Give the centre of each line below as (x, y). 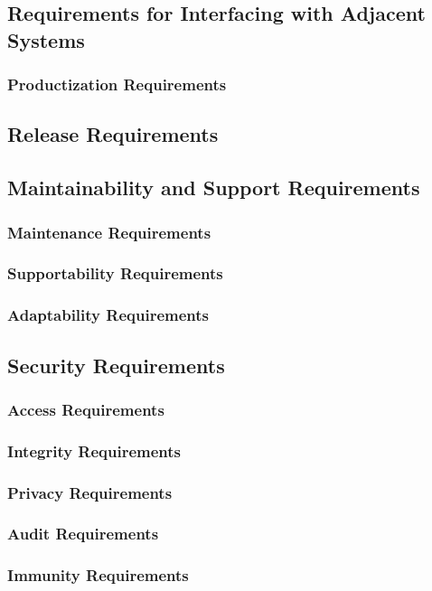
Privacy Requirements (90, 492)
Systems (46, 39)
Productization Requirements (117, 84)
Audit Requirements (83, 534)
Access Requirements (86, 409)
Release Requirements (113, 134)
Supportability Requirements (115, 273)
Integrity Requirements (94, 450)
